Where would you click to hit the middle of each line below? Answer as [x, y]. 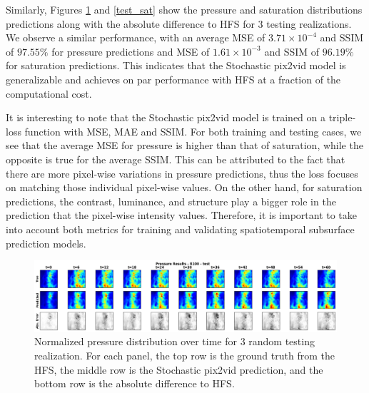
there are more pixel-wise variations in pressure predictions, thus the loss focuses [182, 173]
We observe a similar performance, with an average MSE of [136, 37]
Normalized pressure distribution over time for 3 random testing [175, 341]
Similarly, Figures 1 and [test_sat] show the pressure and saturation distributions [184, 9]
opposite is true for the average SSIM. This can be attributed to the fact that [176, 159]
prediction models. [46, 243]
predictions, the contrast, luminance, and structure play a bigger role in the [171, 201]
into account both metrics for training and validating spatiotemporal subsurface [180, 229]
